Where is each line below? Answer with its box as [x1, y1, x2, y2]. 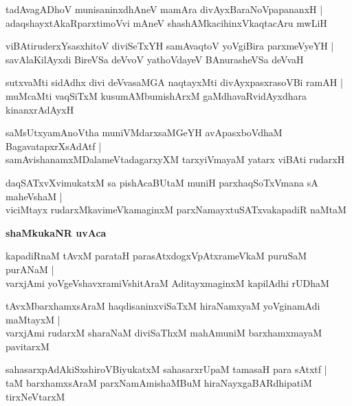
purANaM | [5, 261, 54, 276]
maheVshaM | [5, 189, 63, 203]
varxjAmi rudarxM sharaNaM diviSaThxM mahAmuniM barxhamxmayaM [5, 325, 322, 340]
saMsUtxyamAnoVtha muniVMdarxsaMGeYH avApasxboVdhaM [5, 125, 283, 140]
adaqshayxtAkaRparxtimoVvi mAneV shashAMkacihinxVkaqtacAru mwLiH [5, 15, 327, 30]
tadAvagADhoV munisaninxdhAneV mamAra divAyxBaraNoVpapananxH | [5, 2, 323, 16]
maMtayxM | [5, 312, 60, 326]
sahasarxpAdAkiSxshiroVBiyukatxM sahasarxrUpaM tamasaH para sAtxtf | [5, 362, 327, 376]
